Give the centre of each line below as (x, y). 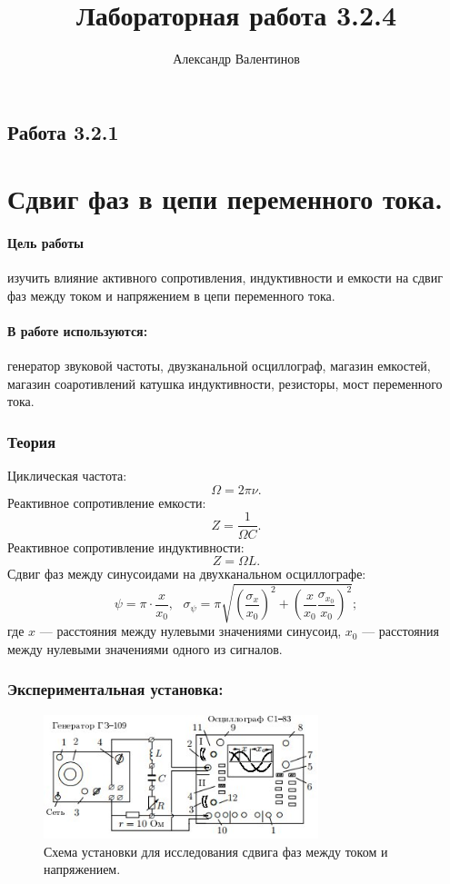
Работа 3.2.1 (63, 131)
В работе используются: (78, 331)
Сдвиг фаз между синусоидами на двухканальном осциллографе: (187, 574)
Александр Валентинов (236, 59)
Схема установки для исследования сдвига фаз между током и (216, 851)
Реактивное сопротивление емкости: (107, 502)
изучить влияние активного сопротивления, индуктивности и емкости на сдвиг (225, 278)
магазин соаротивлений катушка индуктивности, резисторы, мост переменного (225, 383)
